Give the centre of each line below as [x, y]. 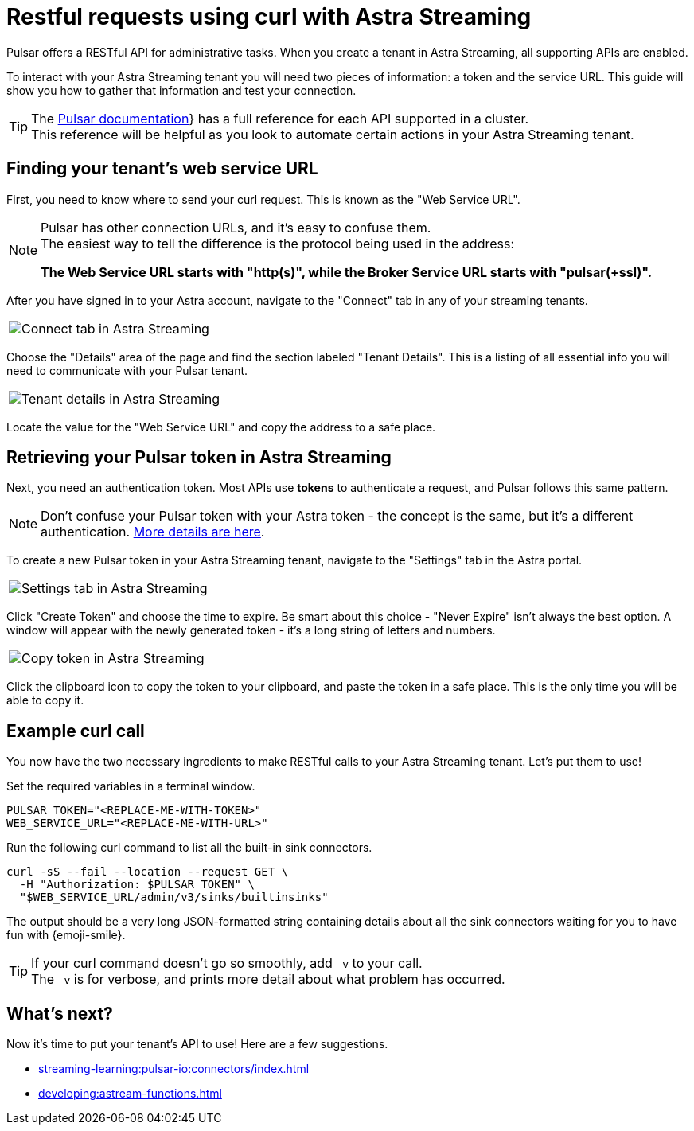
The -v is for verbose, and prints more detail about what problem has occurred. [268, 979]
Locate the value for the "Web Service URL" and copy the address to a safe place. [221, 427]
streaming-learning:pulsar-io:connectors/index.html [174, 1069]
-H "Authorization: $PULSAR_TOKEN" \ [137, 885]
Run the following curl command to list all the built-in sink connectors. [189, 848]
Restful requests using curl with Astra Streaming [269, 17]
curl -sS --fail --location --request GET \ [148, 872]
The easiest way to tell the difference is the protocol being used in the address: [278, 243]
